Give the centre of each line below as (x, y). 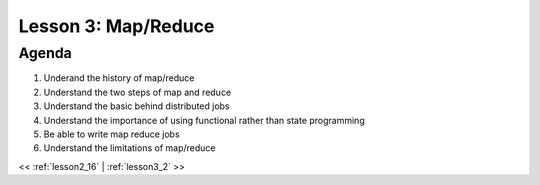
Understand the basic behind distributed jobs (136, 106)
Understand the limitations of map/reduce (129, 148)
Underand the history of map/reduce (119, 78)
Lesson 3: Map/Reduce (116, 26)
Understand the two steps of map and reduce (137, 92)
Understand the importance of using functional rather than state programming (204, 120)
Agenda (45, 53)
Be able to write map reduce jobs (111, 134)
